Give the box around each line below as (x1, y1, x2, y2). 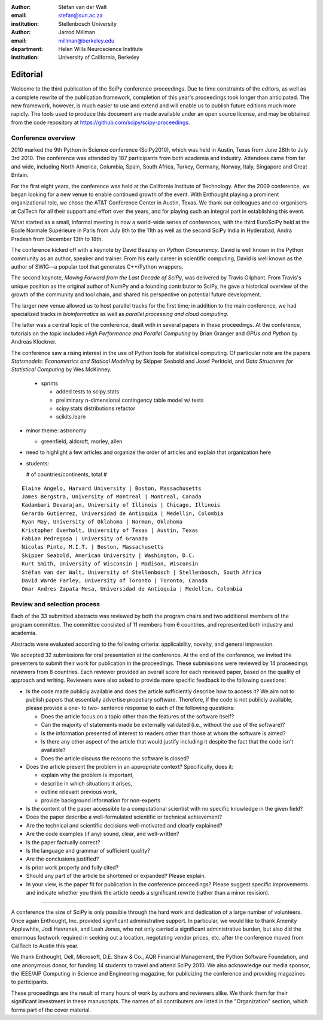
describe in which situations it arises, (41, 780, 133, 787)
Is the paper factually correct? (26, 838, 100, 846)
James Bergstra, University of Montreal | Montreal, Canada (22, 494, 202, 500)
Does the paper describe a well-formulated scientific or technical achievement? (26, 813, 223, 821)
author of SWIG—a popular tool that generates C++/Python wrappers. (11, 263, 184, 270)
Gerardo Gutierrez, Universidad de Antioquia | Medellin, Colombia (22, 510, 224, 517)
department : (11, 45, 44, 52)
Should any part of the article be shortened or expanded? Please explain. (26, 872, 206, 880)
